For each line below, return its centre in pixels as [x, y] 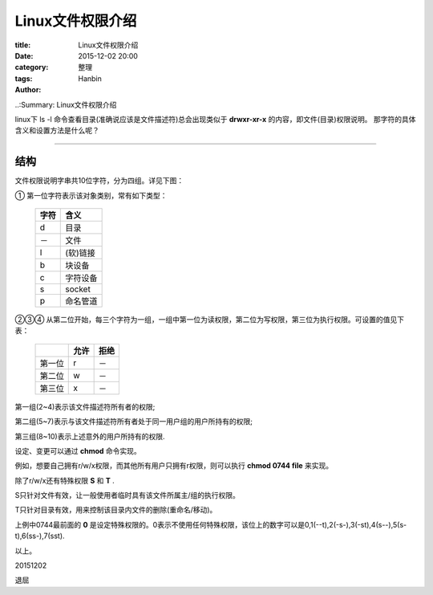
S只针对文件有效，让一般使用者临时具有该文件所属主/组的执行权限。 [127, 495]
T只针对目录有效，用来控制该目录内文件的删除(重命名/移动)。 [116, 510]
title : [23, 45]
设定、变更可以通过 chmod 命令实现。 [78, 450]
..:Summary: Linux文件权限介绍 [66, 104]
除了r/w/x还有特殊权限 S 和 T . [65, 480]
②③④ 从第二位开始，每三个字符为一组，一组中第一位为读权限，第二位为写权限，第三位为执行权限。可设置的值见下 [210, 319]
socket [78, 289]
